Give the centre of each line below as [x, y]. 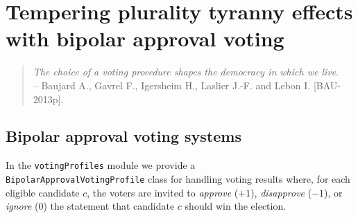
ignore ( [22, 206]
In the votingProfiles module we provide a [101, 165]
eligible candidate [43, 192]
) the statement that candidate [109, 206]
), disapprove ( [281, 192]
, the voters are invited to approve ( [163, 192]
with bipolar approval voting [145, 38]
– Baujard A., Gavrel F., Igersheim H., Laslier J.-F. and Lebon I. [172, 85]
